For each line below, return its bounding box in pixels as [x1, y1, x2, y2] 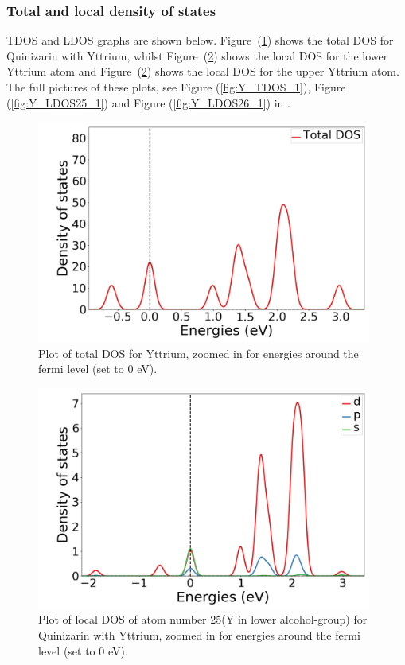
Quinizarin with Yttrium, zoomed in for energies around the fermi [38, 626, 360, 643]
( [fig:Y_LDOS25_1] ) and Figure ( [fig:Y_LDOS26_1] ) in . [6, 94, 290, 111]
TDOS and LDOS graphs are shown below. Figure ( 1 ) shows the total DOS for [6, 32, 394, 49]
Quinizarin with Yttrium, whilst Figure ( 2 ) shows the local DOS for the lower [6, 47, 388, 64]
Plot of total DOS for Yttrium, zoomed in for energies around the [38, 344, 359, 361]
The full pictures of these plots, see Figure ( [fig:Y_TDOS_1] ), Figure [6, 79, 346, 95]
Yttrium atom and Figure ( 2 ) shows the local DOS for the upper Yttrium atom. [6, 63, 399, 80]
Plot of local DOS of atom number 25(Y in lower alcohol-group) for [38, 611, 368, 628]
